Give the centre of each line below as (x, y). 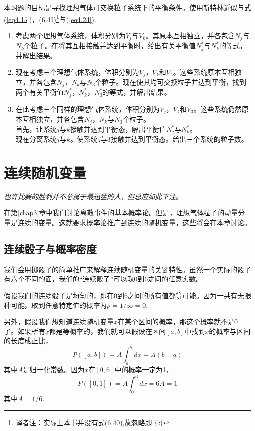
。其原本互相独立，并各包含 (190, 35)
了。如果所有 (25, 331)
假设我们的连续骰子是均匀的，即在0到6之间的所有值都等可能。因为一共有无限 (127, 295)
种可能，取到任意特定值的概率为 (55, 305)
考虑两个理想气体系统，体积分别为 (70, 35)
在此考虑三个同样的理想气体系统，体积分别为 (88, 109)
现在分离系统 (36, 139)
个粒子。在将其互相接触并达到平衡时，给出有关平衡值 (110, 45)
